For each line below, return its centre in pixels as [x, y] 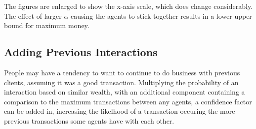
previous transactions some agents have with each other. [89, 120]
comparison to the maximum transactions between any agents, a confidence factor [128, 101]
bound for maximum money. [47, 25]
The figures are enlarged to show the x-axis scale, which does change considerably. [128, 6]
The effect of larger [33, 16]
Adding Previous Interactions [81, 52]
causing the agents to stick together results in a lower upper [161, 16]
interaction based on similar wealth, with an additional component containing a [125, 92]
